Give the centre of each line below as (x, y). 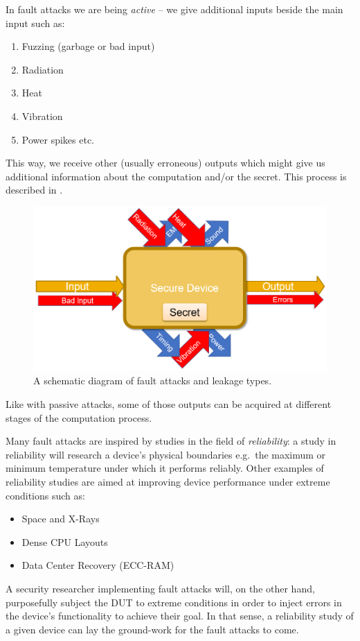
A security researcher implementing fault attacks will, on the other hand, (160, 588)
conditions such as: (45, 495)
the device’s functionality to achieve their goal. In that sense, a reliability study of (180, 616)
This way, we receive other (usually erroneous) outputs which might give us (165, 163)
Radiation (43, 69)
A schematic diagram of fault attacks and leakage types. (153, 381)
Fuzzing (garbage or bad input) (88, 46)
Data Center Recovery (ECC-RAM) (98, 565)
